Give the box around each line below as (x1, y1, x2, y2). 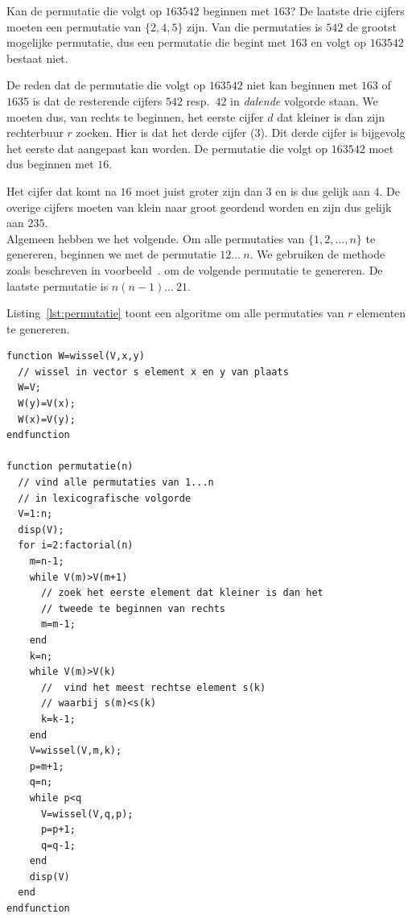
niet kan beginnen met (246, 76, 358, 93)
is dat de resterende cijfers (32, 92, 163, 109)
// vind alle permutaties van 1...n (18, 477, 214, 489)
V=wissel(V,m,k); (29, 745, 122, 757)
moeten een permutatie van (6, 18, 142, 35)
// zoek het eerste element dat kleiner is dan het (40, 587, 323, 599)
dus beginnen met (6, 155, 94, 172)
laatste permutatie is (6, 277, 109, 294)
